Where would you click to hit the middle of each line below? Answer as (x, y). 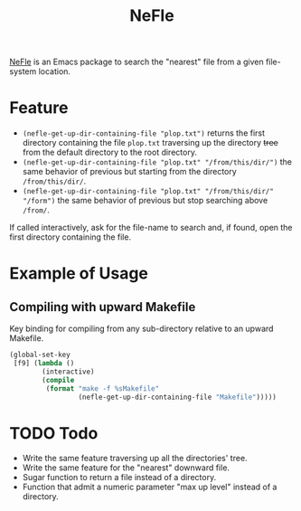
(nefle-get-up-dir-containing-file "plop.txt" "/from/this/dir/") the (157, 162)
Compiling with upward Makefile (103, 307)
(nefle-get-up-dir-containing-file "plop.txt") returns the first (143, 133)
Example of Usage (79, 274)
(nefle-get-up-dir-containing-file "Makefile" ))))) (178, 397)
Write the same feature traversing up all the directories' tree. (135, 459)
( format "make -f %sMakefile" (103, 388)
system (23, 71)
